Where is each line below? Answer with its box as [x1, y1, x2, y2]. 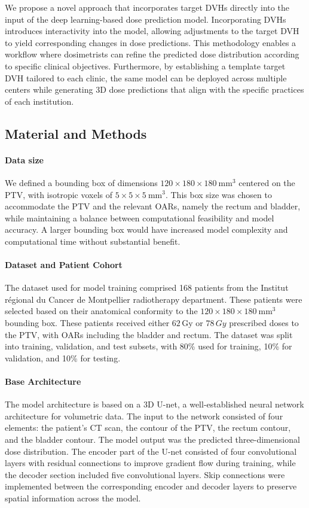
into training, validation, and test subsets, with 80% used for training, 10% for [5, 340, 292, 352]
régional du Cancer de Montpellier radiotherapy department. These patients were [5, 293, 302, 305]
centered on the [238, 176, 295, 188]
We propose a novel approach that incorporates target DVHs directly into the [5, 1, 289, 13]
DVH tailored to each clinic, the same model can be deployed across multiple [5, 71, 287, 84]
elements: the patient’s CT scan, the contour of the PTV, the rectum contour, [5, 421, 291, 434]
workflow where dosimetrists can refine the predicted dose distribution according [5, 48, 299, 60]
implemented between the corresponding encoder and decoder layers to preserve [5, 480, 297, 492]
